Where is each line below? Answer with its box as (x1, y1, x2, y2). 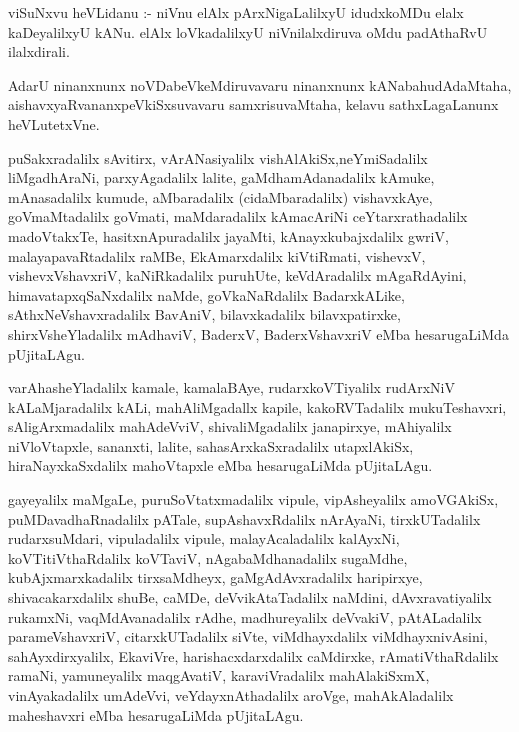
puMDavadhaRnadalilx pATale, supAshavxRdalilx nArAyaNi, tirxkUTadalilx (8, 508, 481, 529)
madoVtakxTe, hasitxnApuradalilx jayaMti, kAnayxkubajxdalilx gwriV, (8, 225, 449, 246)
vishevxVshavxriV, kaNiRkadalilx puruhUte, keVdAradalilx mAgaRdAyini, (8, 265, 467, 286)
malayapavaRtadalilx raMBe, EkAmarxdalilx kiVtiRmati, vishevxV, (8, 245, 426, 266)
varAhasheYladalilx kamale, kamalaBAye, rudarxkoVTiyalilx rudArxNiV (8, 377, 455, 398)
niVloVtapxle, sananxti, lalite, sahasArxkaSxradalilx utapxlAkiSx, (8, 435, 414, 456)
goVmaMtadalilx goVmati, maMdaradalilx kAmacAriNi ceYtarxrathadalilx (8, 206, 468, 227)
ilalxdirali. (8, 41, 70, 62)
